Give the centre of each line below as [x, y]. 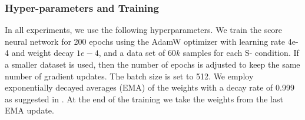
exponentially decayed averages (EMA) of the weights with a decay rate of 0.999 [150, 87]
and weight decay [43, 53]
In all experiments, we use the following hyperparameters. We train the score [144, 30]
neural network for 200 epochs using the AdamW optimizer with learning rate [145, 41]
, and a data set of [132, 53]
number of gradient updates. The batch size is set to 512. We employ [129, 76]
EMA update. [29, 110]
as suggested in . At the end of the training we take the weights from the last [144, 99]
